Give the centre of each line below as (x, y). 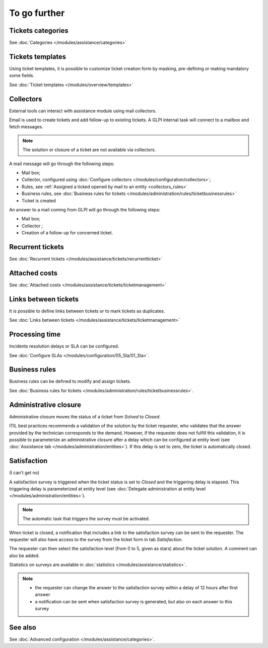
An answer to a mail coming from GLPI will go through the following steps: (85, 209)
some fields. (22, 76)
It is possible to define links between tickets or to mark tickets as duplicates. (87, 311)
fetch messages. (26, 127)
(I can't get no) (24, 473)
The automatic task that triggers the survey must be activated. (86, 519)
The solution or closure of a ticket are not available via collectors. (89, 150)
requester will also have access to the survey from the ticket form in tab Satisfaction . (96, 539)
